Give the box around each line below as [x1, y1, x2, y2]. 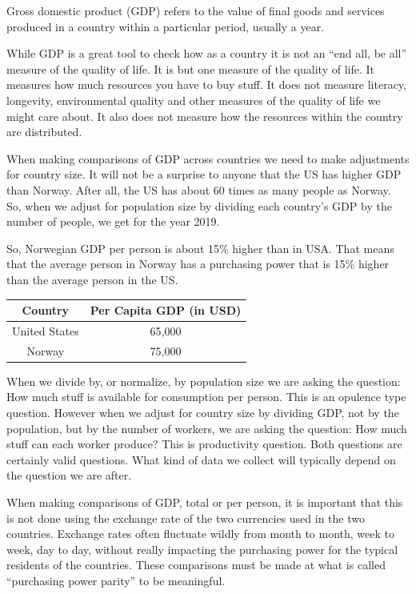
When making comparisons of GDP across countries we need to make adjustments [6, 150, 410, 167]
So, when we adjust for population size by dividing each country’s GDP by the [6, 197, 392, 214]
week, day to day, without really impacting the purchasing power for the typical [6, 540, 398, 557]
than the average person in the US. [6, 271, 178, 287]
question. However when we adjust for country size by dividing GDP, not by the [6, 403, 399, 420]
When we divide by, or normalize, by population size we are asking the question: [6, 372, 401, 389]
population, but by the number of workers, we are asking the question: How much [6, 419, 407, 436]
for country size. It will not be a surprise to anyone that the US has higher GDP [6, 166, 402, 183]
